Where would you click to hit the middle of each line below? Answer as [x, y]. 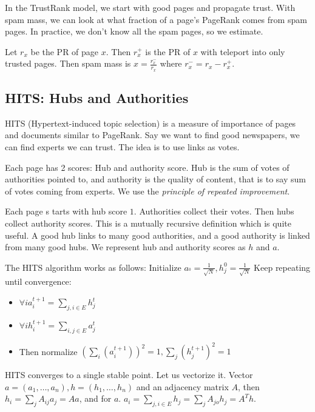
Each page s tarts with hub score [66, 211]
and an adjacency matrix [182, 386]
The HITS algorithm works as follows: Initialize [93, 267]
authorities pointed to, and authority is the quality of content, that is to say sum [155, 179]
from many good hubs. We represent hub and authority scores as [125, 247]
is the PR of [168, 51]
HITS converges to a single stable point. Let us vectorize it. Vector [129, 375]
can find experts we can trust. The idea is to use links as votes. [122, 147]
